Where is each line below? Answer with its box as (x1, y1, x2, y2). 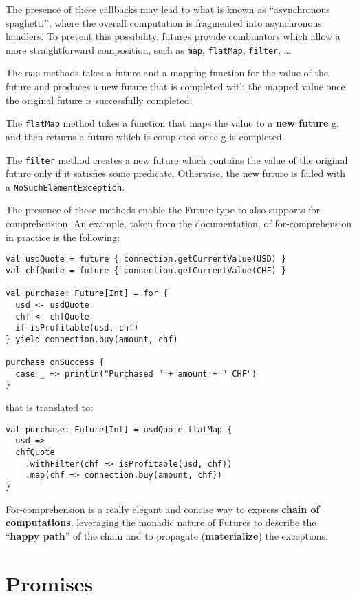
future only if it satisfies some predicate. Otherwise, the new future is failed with (6, 166, 346, 180)
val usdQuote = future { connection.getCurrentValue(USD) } (6, 254, 287, 264)
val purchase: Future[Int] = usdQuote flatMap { (6, 424, 232, 434)
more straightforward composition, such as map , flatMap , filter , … (6, 42, 291, 56)
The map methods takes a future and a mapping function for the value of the (6, 65, 328, 80)
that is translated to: (6, 400, 93, 415)
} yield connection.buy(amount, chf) (6, 334, 178, 344)
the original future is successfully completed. (6, 92, 193, 107)
